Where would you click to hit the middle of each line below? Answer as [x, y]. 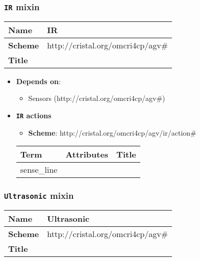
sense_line [39, 170]
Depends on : [38, 81]
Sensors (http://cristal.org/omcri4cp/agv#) [97, 98]
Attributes [87, 154]
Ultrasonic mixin [39, 195]
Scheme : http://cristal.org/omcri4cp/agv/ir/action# [112, 132]
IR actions [34, 115]
